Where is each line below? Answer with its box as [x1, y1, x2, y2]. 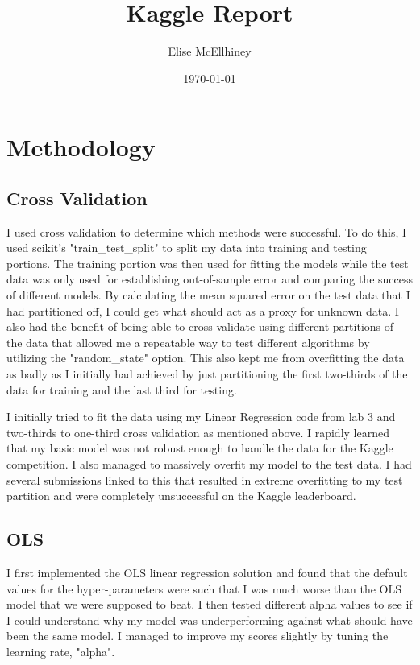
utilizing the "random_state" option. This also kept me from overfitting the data [6, 349, 405, 366]
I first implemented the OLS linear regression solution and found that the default [6, 564, 408, 580]
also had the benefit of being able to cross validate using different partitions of [6, 318, 394, 335]
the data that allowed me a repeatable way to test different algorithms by [6, 333, 370, 350]
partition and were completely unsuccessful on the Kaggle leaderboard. [6, 487, 356, 504]
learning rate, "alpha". [6, 642, 115, 659]
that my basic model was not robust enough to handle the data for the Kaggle [6, 440, 393, 456]
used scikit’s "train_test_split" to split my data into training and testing [6, 239, 367, 256]
